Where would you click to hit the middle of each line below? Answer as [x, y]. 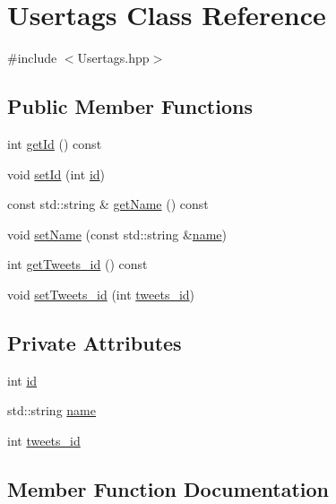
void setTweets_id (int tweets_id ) [101, 294]
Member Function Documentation [168, 488]
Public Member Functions [130, 106]
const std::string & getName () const [108, 204]
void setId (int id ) [56, 174]
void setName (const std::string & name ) [117, 234]
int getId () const [55, 143]
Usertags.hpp [113, 58]
